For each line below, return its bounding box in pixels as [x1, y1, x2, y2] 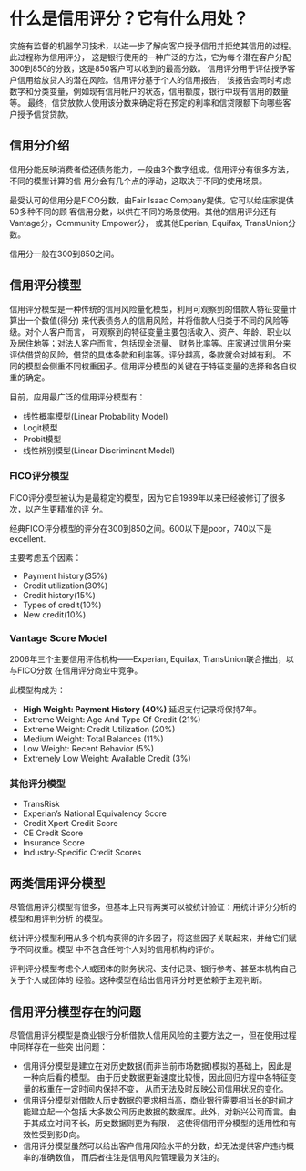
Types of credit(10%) [22, 599, 102, 610]
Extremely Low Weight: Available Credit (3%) [22, 753, 191, 764]
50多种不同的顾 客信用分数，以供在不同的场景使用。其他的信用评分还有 [9, 206, 278, 217]
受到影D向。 [38, 1129, 85, 1140]
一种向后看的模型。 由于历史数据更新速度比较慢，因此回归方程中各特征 [22, 1073, 289, 1083]
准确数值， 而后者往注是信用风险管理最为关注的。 [38, 1152, 225, 1163]
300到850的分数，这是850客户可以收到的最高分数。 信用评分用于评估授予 [9, 63, 288, 74]
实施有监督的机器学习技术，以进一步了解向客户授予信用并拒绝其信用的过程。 [9, 40, 297, 51]
